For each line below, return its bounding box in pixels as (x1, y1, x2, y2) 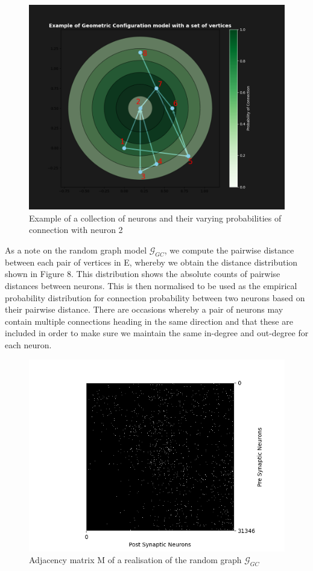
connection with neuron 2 (29, 223, 123, 236)
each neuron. (5, 338, 52, 351)
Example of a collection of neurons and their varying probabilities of (29, 211, 282, 224)
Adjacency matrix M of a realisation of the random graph (29, 553, 242, 566)
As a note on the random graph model (5, 243, 147, 256)
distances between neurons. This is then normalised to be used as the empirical (5, 279, 297, 292)
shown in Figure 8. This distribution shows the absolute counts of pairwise (5, 267, 280, 280)
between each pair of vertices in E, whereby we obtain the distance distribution (5, 255, 298, 268)
